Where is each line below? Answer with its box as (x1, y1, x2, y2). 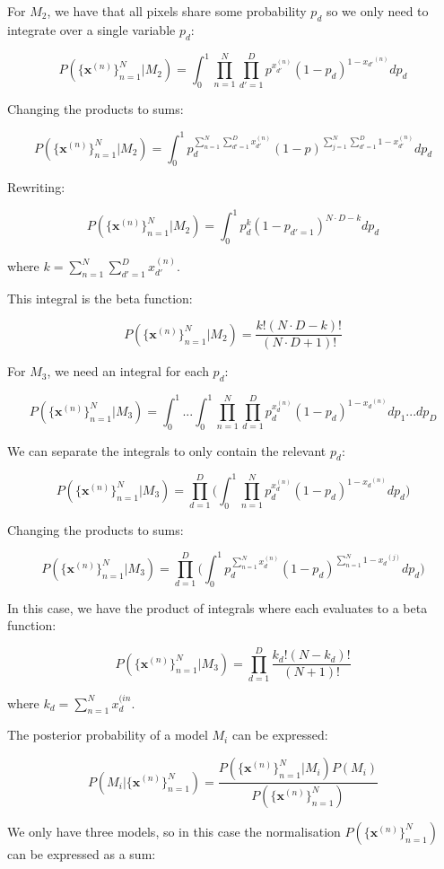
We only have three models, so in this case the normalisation (7, 821, 341, 840)
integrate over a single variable (7, 20, 176, 39)
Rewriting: (7, 178, 65, 197)
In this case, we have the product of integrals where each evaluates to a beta (7, 598, 428, 617)
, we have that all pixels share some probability (47, 2, 307, 20)
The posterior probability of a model (7, 725, 208, 744)
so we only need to (326, 2, 429, 20)
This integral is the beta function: (7, 288, 193, 307)
